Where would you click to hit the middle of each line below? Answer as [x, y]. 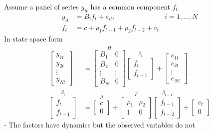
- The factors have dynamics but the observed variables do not [100, 124]
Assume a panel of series [41, 6]
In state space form [33, 39]
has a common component [130, 6]
